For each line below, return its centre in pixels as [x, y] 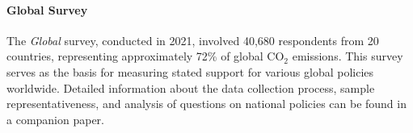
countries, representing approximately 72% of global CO [145, 56]
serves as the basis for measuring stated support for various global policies [190, 71]
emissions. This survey [348, 56]
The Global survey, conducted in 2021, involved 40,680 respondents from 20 [193, 40]
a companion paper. [56, 119]
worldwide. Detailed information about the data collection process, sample [191, 87]
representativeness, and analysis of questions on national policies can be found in [206, 104]
